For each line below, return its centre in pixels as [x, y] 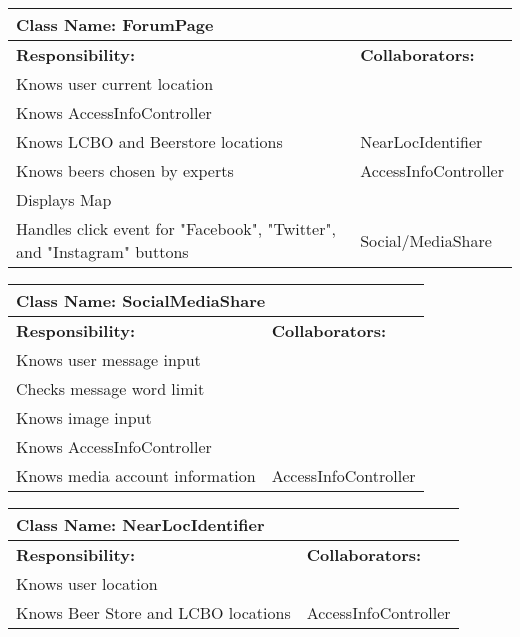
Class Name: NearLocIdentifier [140, 524]
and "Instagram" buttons [102, 251]
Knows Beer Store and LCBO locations [153, 612]
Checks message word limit [110, 388]
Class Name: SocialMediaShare [141, 300]
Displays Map [64, 199]
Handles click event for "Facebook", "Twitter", [176, 228]
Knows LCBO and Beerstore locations [149, 141]
